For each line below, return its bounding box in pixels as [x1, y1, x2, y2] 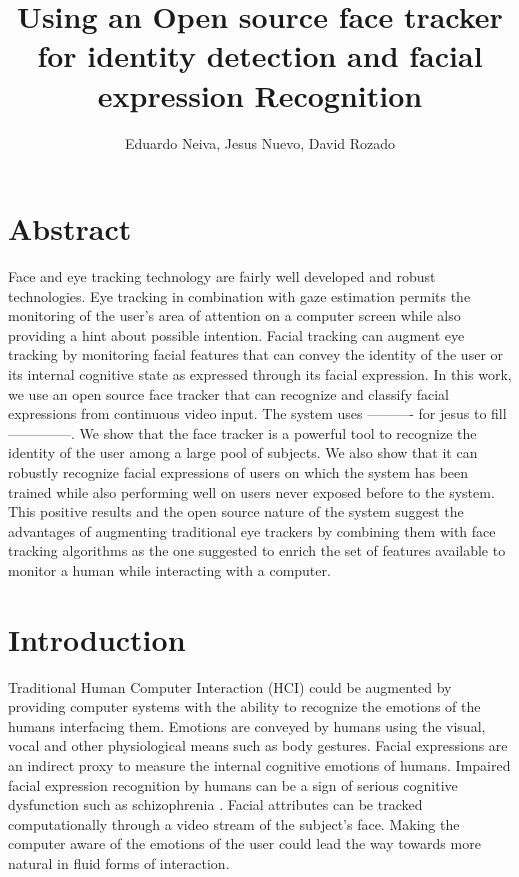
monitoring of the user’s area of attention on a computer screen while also [8, 305, 461, 326]
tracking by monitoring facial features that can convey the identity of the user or [8, 344, 504, 365]
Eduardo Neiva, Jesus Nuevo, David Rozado [124, 132, 396, 153]
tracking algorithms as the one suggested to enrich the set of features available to [8, 540, 506, 561]
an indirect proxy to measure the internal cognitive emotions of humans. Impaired [8, 755, 511, 776]
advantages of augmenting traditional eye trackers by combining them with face [8, 520, 496, 541]
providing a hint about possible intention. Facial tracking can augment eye [8, 324, 465, 345]
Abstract [8, 208, 132, 249]
